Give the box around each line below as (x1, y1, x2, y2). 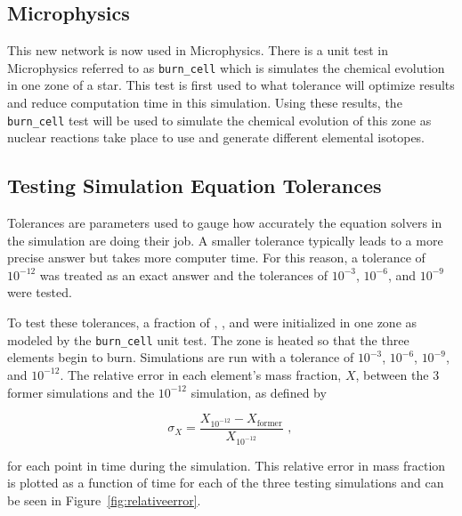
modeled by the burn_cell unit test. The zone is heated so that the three (7, 330, 409, 349)
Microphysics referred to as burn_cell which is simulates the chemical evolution (7, 58, 445, 77)
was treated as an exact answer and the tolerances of (39, 265, 328, 284)
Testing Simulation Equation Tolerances (7, 172, 382, 199)
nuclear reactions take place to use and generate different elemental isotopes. (7, 128, 426, 147)
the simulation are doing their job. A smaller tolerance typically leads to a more (7, 230, 443, 249)
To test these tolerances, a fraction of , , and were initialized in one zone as (7, 313, 417, 332)
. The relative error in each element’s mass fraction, (60, 365, 342, 383)
